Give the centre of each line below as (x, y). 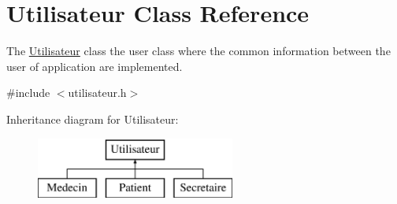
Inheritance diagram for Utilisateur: (93, 119)
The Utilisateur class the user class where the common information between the (198, 51)
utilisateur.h (97, 93)
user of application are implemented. (95, 66)
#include (28, 93)
